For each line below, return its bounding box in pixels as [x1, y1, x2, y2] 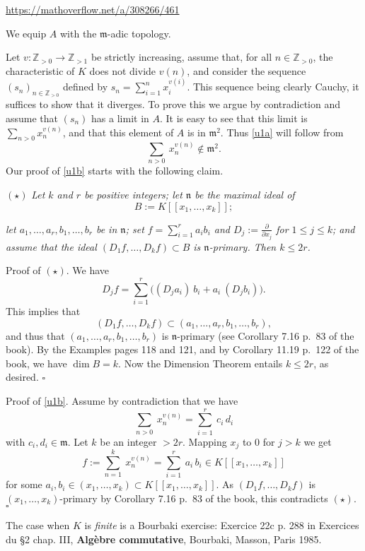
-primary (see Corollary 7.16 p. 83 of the [177, 328, 354, 343]
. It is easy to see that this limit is [160, 110, 308, 125]
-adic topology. [107, 25, 171, 40]
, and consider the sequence [187, 63, 306, 78]
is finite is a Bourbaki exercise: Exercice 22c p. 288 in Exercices [84, 518, 359, 533]
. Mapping [182, 434, 227, 449]
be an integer [100, 434, 157, 449]
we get [303, 434, 332, 449]
